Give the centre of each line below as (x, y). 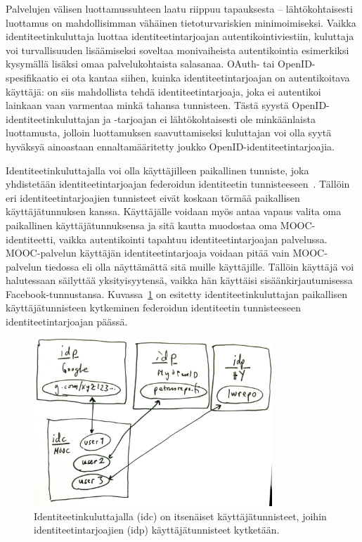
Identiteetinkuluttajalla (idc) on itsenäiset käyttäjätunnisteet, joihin (180, 516)
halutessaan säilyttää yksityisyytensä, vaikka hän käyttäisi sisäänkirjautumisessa (179, 280)
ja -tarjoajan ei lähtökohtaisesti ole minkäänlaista (209, 118)
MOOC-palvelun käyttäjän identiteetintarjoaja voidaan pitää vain (148, 253)
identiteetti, (31, 239)
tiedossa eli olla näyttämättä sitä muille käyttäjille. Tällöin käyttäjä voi (200, 266)
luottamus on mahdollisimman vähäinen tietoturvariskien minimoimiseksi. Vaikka (181, 22)
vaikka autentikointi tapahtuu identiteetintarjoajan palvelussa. (193, 239)
